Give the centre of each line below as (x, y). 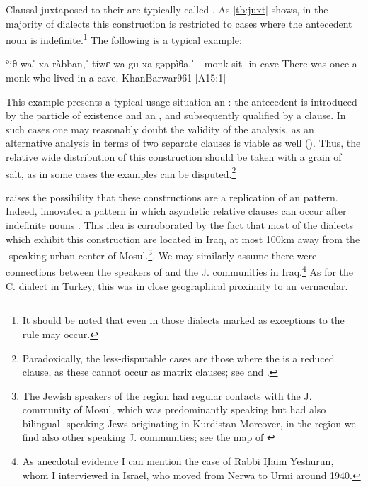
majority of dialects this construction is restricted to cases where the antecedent (179, 23)
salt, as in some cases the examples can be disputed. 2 (121, 172)
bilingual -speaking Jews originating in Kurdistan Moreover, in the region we (189, 423)
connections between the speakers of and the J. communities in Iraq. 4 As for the (180, 271)
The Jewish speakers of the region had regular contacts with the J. (167, 395)
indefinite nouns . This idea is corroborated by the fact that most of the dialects (179, 225)
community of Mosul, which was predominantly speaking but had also (174, 409)
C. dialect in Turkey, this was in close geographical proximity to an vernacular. (177, 285)
